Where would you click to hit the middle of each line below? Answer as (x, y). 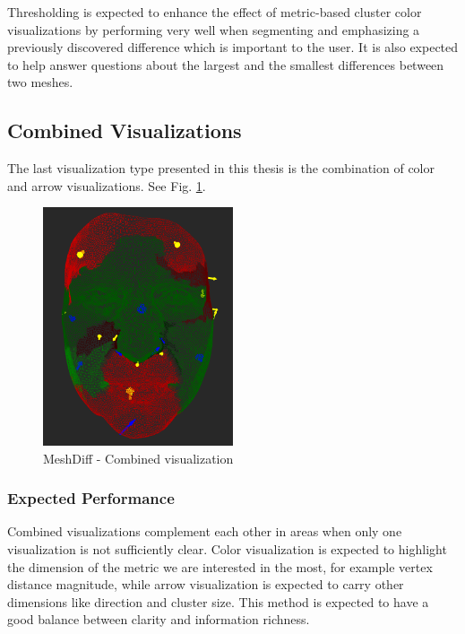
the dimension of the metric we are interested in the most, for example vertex (220, 566)
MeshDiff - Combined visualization (138, 458)
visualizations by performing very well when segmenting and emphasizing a (214, 29)
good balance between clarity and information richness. (159, 619)
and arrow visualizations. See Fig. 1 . (107, 185)
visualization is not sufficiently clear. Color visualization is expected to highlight (227, 549)
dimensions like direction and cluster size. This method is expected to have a (218, 601)
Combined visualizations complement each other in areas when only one (205, 531)
